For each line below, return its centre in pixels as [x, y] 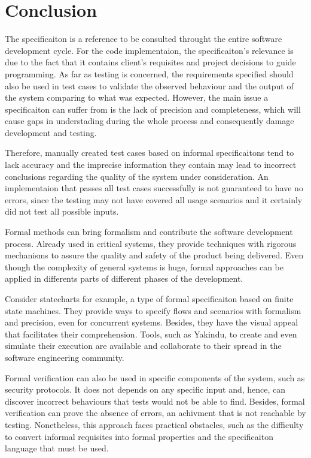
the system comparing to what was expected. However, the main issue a [137, 97]
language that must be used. [57, 448]
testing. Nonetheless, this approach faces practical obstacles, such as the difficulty [154, 424]
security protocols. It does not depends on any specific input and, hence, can [145, 389]
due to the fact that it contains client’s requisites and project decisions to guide [150, 62]
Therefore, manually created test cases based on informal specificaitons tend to [150, 153]
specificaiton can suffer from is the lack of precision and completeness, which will [153, 109]
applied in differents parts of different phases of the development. [124, 278]
